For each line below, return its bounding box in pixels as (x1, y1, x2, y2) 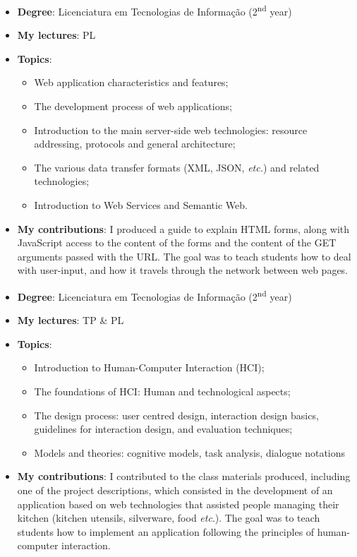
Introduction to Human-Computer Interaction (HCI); (34, 360, 265, 375)
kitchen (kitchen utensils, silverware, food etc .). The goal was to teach (17, 510, 320, 525)
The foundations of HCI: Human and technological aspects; (34, 384, 291, 398)
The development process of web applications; (34, 99, 232, 114)
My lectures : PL (17, 28, 96, 42)
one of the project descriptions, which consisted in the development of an (17, 482, 333, 497)
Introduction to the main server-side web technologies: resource (34, 122, 308, 137)
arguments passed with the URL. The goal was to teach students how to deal (17, 248, 351, 263)
